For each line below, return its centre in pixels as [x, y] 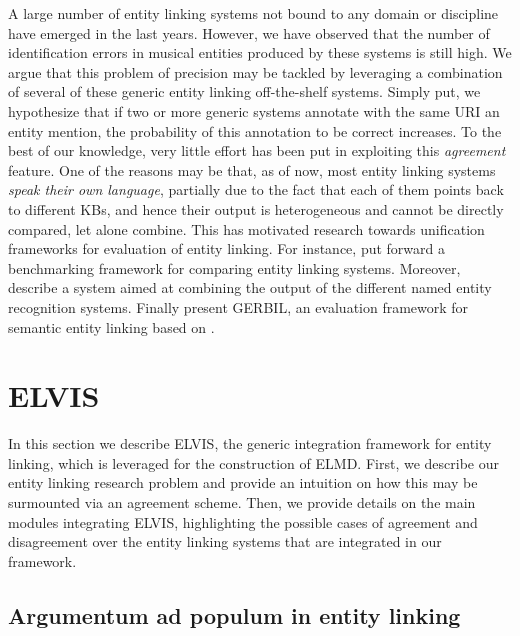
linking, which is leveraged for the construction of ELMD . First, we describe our [253, 462]
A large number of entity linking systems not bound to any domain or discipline [253, 13]
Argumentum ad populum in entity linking [234, 614]
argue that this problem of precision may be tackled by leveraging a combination [255, 71]
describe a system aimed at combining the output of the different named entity [250, 287]
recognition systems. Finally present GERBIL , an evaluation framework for [238, 306]
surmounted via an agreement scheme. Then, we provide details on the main [242, 502]
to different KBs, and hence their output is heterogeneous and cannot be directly [256, 208]
